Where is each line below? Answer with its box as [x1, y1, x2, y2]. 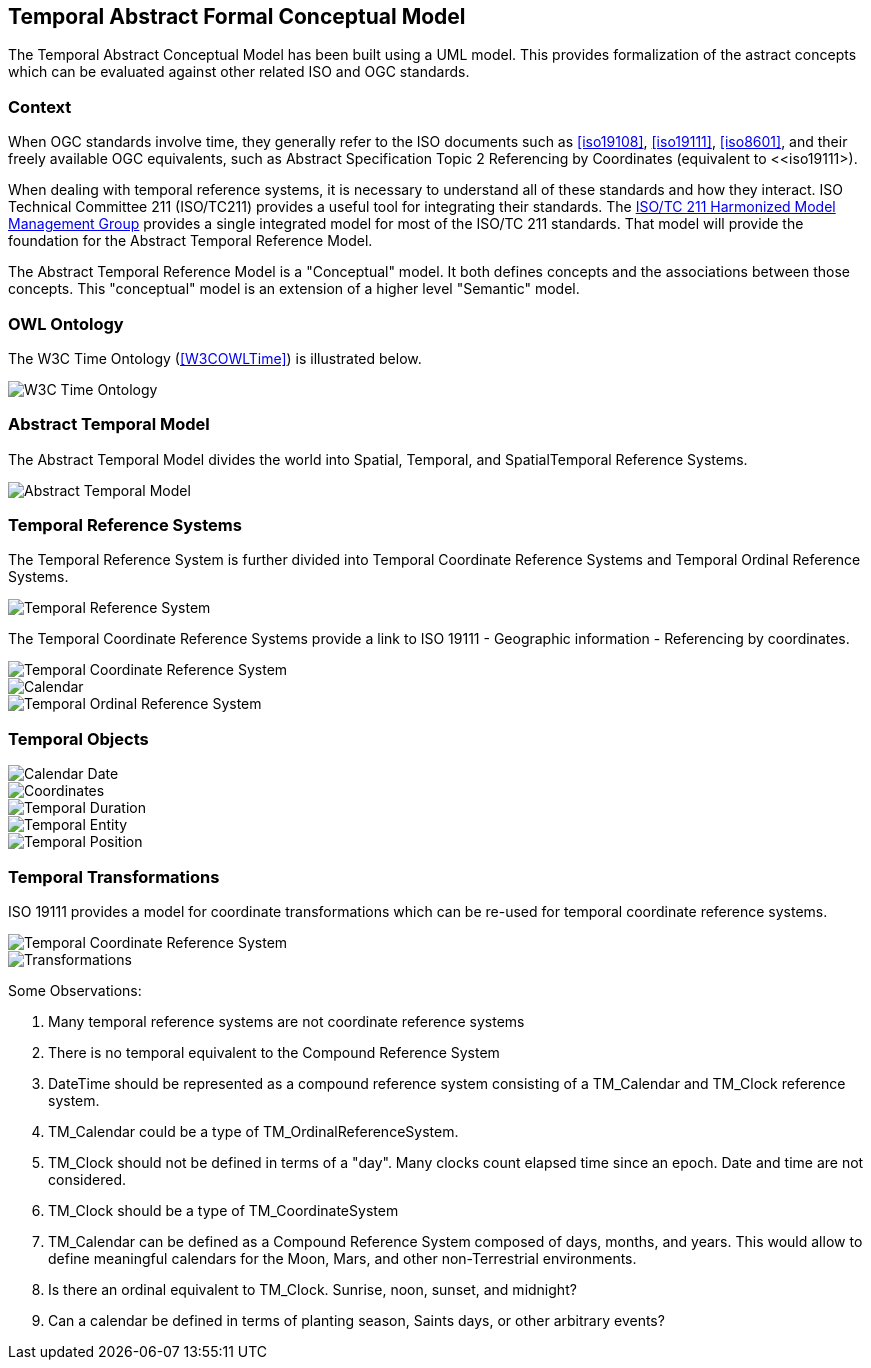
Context [8, 96, 72, 117]
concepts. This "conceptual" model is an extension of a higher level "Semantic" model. [8, 280, 580, 298]
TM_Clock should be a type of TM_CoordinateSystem [48, 1201, 399, 1219]
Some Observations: [8, 981, 142, 999]
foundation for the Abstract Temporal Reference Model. [8, 232, 373, 250]
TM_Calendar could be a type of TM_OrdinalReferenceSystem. [48, 1122, 459, 1140]
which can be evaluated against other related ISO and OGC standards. [8, 63, 470, 81]
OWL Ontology [8, 313, 124, 334]
